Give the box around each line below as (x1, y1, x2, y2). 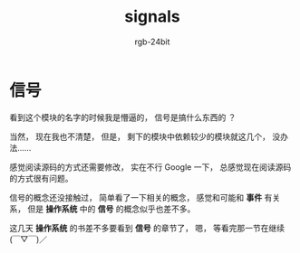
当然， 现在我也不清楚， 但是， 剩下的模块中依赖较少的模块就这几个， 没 (9, 131, 281, 142)
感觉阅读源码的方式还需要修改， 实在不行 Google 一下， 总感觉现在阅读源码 (9, 161, 292, 173)
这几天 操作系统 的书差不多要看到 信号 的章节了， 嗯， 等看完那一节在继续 (9, 222, 285, 233)
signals (124, 6, 180, 27)
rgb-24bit (134, 36, 170, 47)
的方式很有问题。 (9, 173, 73, 183)
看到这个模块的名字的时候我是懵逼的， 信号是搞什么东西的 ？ (9, 111, 237, 123)
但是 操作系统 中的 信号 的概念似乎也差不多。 (26, 203, 196, 214)
